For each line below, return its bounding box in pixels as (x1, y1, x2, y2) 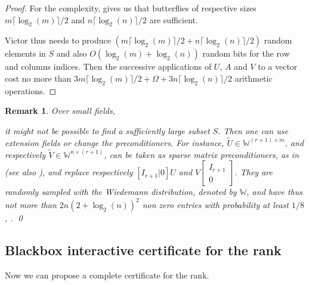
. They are (234, 166, 273, 178)
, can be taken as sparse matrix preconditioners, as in (104, 148, 299, 160)
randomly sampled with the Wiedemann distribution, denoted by (5, 185, 237, 198)
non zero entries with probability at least (142, 199, 289, 211)
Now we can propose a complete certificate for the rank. (5, 269, 209, 281)
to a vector (258, 60, 298, 73)
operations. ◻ (5, 84, 57, 97)
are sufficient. (149, 13, 198, 26)
